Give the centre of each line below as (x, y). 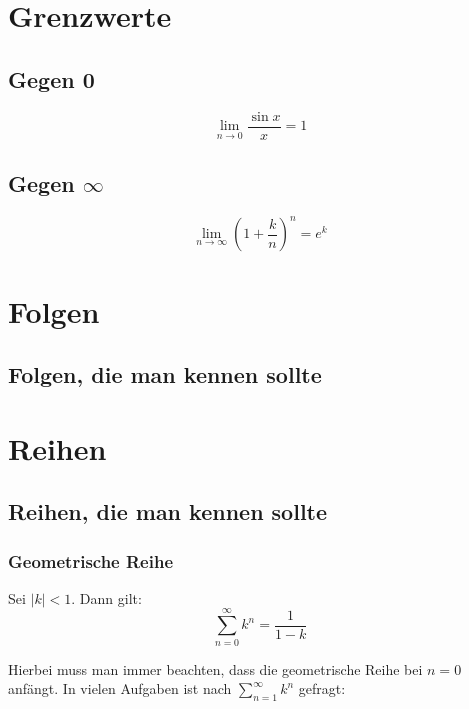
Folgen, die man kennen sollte (165, 374)
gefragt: (322, 688)
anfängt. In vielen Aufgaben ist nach (120, 688)
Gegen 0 (51, 78)
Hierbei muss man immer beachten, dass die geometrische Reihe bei (215, 668)
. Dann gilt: (106, 597)
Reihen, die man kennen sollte (168, 511)
